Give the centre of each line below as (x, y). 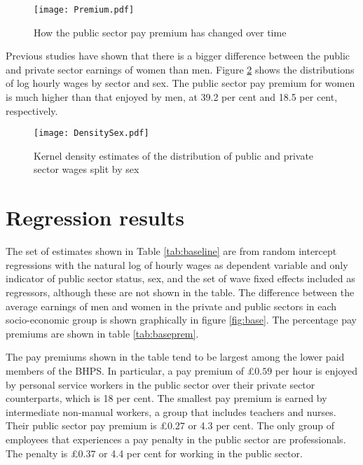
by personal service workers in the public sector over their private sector (160, 384)
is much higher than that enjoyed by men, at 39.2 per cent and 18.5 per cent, (172, 97)
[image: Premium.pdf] (84, 10)
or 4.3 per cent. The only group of (261, 425)
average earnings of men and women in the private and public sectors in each (171, 306)
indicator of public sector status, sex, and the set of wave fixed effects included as (180, 278)
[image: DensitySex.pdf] (91, 133)
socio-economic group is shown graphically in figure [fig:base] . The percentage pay (181, 320)
